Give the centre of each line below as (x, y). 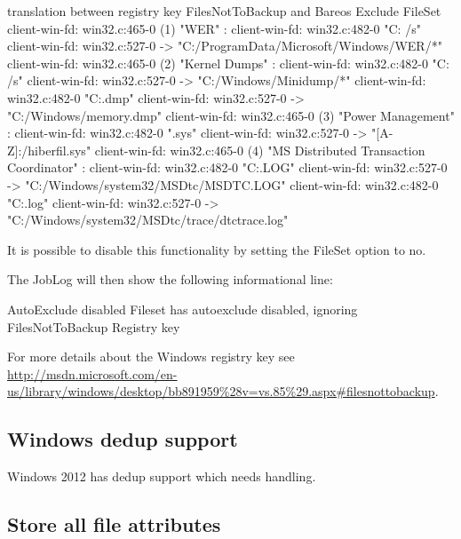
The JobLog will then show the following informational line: (170, 279)
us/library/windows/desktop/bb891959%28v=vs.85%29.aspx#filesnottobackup (221, 391)
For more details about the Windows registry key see (151, 357)
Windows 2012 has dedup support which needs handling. (162, 476)
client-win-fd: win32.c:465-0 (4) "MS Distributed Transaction (260, 150)
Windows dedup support (123, 439)
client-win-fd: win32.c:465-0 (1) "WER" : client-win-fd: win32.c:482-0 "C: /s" (214, 28)
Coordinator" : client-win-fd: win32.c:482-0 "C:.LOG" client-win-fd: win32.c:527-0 (227, 167)
